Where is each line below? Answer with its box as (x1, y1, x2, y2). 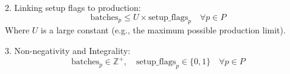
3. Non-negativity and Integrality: (5, 44, 131, 56)
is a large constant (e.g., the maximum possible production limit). (40, 24, 286, 36)
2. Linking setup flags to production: (5, 1, 141, 13)
